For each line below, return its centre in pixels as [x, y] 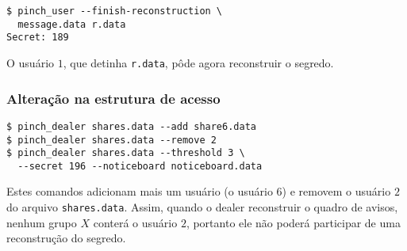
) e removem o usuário [336, 191]
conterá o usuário [135, 222]
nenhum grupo [42, 222]
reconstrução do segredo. [66, 238]
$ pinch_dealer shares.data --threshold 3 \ [126, 153]
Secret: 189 [38, 38]
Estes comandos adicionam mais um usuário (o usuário [140, 191]
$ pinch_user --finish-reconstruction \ [115, 11]
